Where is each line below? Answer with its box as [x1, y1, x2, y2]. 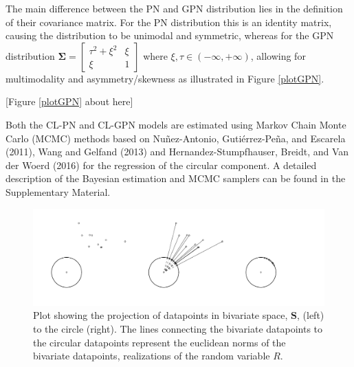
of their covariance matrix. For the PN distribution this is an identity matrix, [5, 14, 332, 29]
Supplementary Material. [5, 184, 111, 199]
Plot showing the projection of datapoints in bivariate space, [33, 308, 288, 322]
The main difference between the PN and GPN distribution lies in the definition [5, 1, 343, 15]
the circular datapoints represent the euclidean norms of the [33, 335, 286, 349]
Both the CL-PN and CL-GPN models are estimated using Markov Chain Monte [5, 117, 346, 131]
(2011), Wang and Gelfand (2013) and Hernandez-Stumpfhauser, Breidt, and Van [5, 144, 349, 159]
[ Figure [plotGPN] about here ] [5, 94, 133, 109]
